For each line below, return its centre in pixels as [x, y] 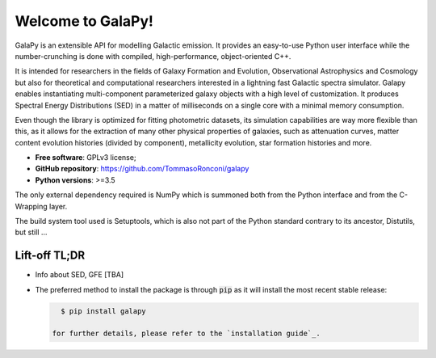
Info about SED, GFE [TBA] [80, 275]
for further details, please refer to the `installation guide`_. [186, 334]
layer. [58, 206]
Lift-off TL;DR [50, 256]
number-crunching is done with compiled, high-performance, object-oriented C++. [153, 56]
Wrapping [31, 206]
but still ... [31, 232]
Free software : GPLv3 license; [86, 158]
